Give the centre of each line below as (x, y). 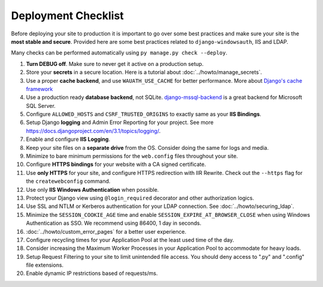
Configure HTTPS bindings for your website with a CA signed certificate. (116, 164)
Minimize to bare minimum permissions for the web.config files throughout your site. (132, 156)
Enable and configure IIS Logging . (68, 139)
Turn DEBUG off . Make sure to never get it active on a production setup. (115, 64)
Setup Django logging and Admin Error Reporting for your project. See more (120, 122)
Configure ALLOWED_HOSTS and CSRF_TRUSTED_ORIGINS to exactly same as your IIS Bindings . (144, 114)
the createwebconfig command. (68, 181)
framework (39, 89)
